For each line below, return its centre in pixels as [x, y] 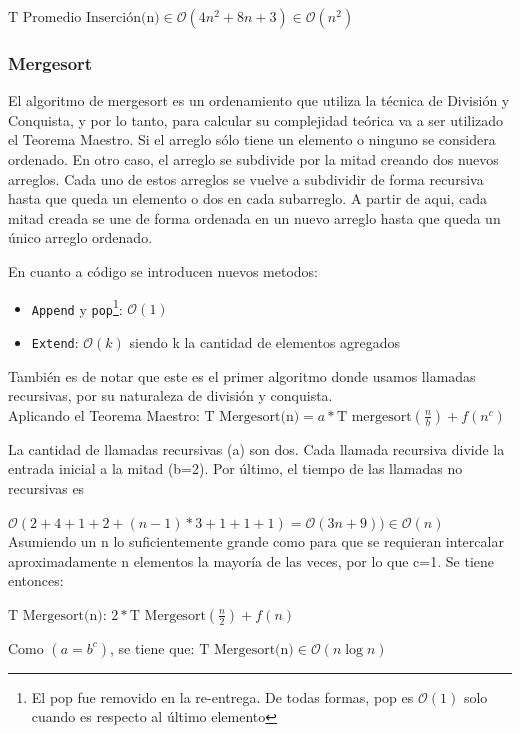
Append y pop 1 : [77, 307]
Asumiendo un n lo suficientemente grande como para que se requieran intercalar [256, 541]
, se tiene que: [152, 647]
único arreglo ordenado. [80, 237]
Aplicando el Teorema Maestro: [104, 414]
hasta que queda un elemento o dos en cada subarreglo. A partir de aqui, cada [248, 198]
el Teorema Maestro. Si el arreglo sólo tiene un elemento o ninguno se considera [252, 139]
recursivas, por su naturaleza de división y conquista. [170, 395]
